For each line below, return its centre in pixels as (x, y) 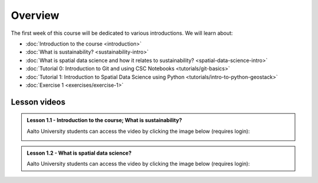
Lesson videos (38, 102)
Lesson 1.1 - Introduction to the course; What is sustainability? (105, 120)
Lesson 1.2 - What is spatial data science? (79, 153)
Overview (35, 15)
